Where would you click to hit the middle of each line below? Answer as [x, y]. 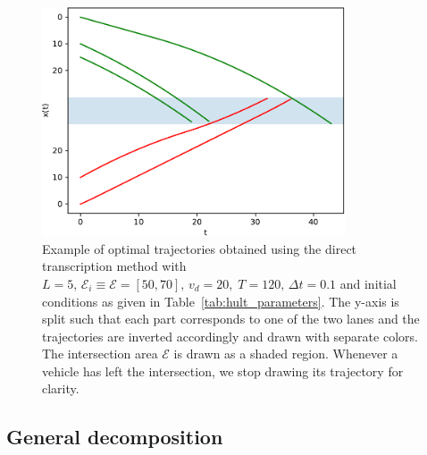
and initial [368, 283]
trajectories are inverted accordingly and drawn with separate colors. [230, 336]
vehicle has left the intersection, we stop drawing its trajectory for [223, 371]
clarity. [61, 388]
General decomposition [115, 437]
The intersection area [100, 354]
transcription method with [114, 266]
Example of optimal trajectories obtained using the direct [200, 248]
